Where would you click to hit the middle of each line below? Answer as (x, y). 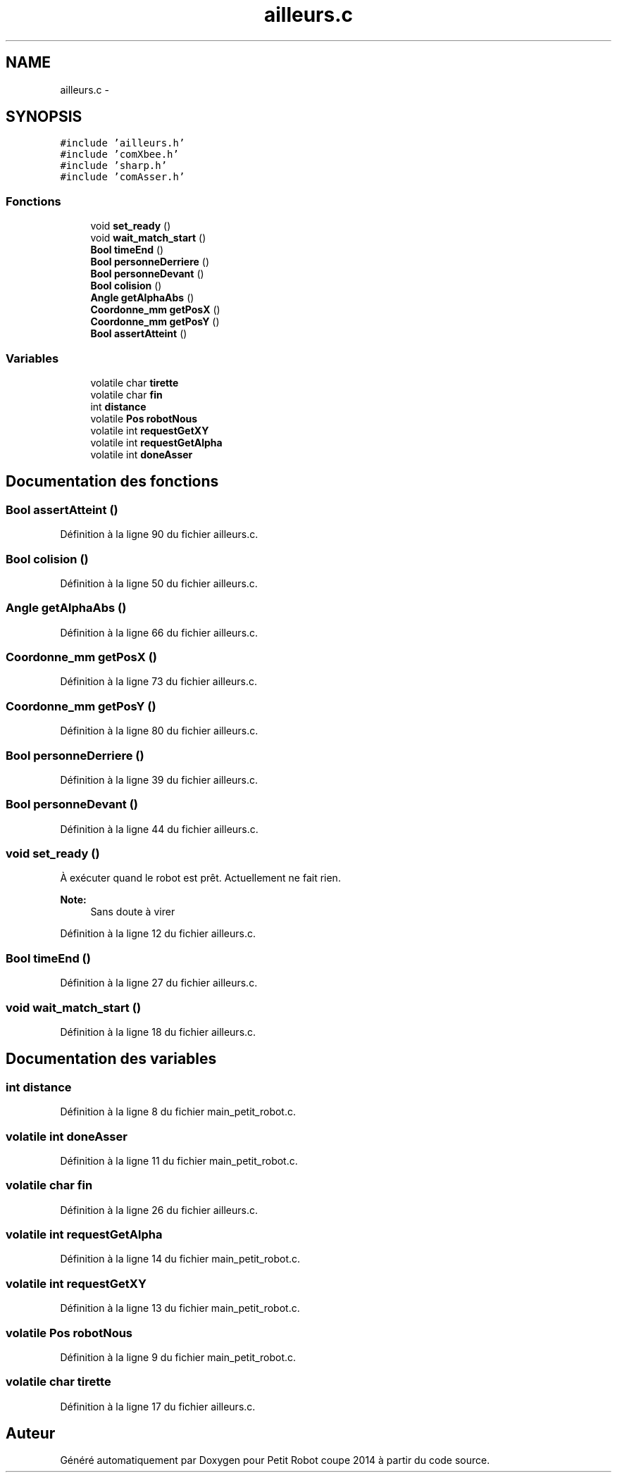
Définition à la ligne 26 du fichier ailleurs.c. (159, 1210)
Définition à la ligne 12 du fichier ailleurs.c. (158, 934)
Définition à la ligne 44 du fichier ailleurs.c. (159, 829)
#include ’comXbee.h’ (119, 155)
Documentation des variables (111, 1059)
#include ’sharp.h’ (114, 166)
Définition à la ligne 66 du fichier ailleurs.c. (159, 632)
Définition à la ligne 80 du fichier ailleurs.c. (159, 731)
